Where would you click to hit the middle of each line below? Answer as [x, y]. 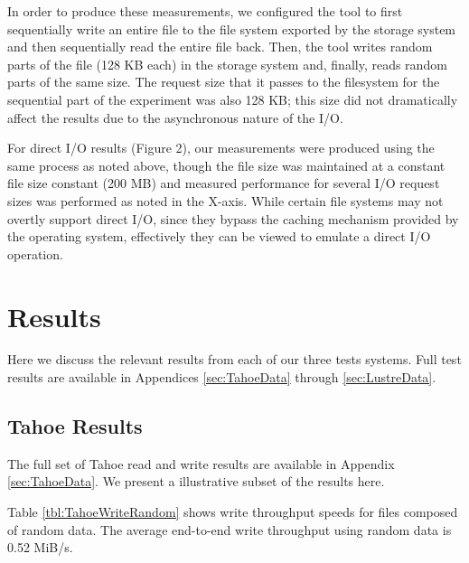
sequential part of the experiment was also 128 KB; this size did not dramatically [233, 99]
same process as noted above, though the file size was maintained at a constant [226, 165]
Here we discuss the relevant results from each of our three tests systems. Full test [234, 359]
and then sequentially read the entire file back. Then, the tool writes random [220, 47]
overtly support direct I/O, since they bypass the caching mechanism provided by [233, 218]
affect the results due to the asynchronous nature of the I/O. [175, 117]
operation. [35, 253]
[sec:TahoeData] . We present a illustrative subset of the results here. [196, 481]
